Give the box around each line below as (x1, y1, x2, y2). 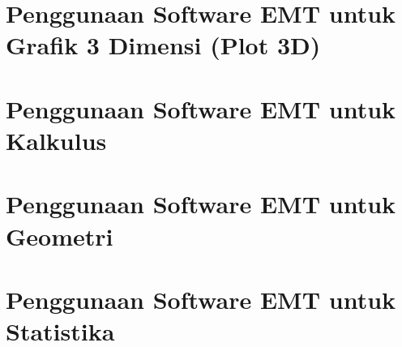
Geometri (6, 219, 113, 252)
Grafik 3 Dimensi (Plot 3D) (6, 28, 321, 62)
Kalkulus (6, 123, 107, 156)
